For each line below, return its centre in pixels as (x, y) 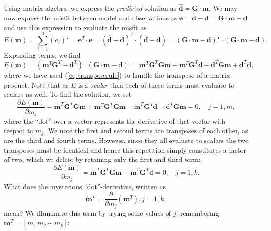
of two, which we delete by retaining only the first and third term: (102, 159)
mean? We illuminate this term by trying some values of (88, 213)
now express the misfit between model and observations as (91, 18)
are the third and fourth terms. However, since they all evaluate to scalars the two (126, 140)
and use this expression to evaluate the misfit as (75, 27)
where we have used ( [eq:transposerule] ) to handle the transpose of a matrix (117, 75)
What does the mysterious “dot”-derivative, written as (85, 186)
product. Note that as (36, 84)
